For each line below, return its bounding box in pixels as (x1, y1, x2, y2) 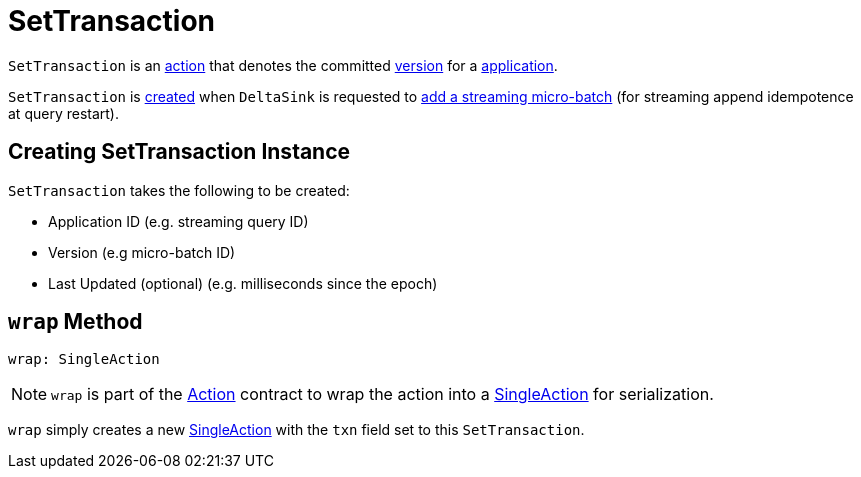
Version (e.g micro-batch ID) (48, 243, 236, 261)
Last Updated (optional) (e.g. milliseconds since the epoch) (48, 274, 438, 292)
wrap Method (8, 309, 143, 335)
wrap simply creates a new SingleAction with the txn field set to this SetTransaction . (8, 421, 585, 439)
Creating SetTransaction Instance (8, 139, 351, 165)
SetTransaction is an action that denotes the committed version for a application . (8, 56, 558, 74)
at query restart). (8, 104, 119, 122)
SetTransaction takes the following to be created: (8, 181, 350, 199)
